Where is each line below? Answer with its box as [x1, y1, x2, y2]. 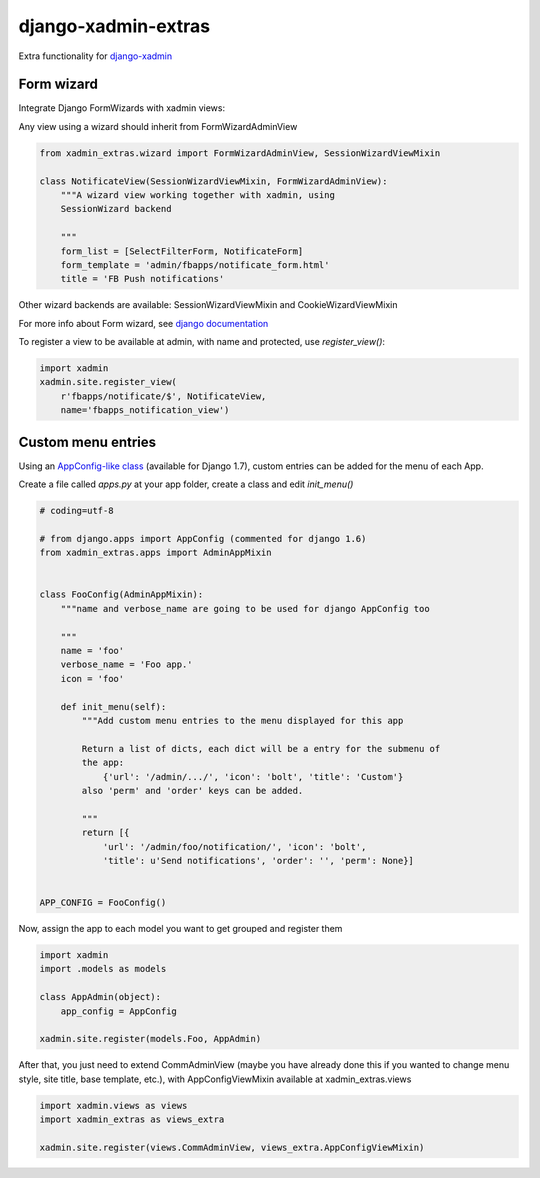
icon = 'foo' [60, 673, 125, 684]
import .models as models [39, 963, 167, 975]
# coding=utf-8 [39, 505, 114, 517]
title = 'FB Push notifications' [60, 273, 225, 285]
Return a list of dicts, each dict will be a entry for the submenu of [81, 743, 441, 754]
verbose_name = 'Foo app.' [60, 659, 194, 670]
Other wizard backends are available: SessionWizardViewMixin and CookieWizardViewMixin [18, 299, 398, 311]
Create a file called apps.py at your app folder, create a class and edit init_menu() [18, 478, 354, 490]
